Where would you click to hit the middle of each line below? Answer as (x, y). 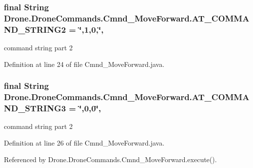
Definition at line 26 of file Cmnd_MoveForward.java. (84, 142)
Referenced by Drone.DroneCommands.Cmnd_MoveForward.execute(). (110, 159)
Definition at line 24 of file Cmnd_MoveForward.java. (84, 64)
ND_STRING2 (35, 29)
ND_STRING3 (35, 108)
